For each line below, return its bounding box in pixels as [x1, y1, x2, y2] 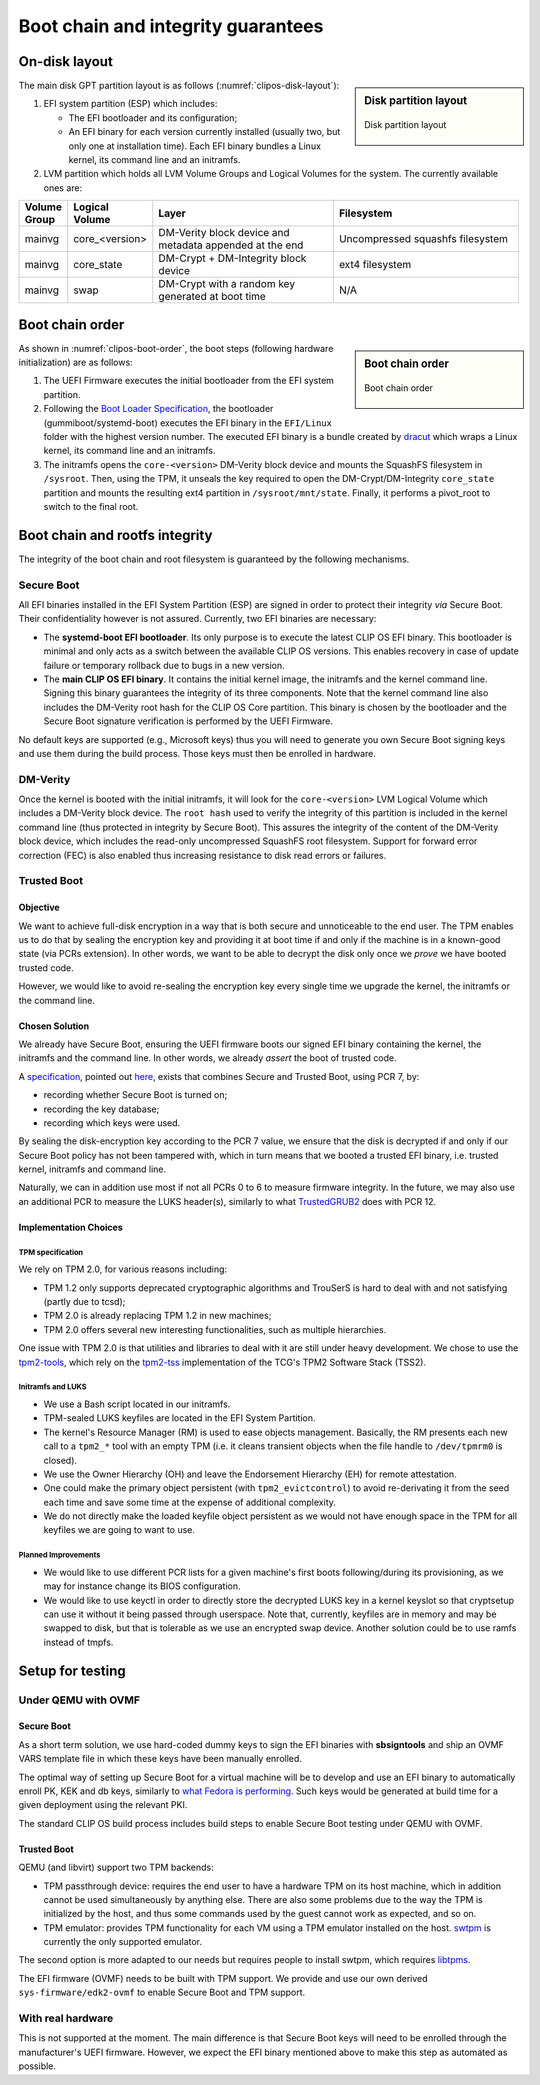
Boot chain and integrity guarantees [18, 15, 324, 37]
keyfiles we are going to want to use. [43, 1524, 195, 1536]
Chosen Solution [18, 1020, 90, 1032]
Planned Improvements [18, 1550, 101, 1560]
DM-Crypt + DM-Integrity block [158, 251, 307, 265]
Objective [18, 901, 60, 914]
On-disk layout [18, 53, 114, 70]
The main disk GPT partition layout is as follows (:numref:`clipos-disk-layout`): [18, 80, 340, 92]
